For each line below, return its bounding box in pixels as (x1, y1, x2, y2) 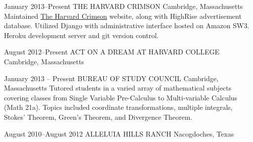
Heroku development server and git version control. (4, 30, 159, 40)
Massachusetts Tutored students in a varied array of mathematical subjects (4, 83, 232, 93)
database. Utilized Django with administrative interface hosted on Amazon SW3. (4, 20, 250, 31)
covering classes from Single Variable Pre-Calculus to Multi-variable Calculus (4, 92, 238, 102)
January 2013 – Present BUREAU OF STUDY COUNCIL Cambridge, (4, 73, 218, 83)
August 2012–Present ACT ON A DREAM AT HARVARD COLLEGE (4, 47, 220, 57)
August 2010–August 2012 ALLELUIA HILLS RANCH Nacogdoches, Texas (4, 128, 234, 139)
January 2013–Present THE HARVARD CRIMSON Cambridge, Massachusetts (4, 1, 243, 11)
